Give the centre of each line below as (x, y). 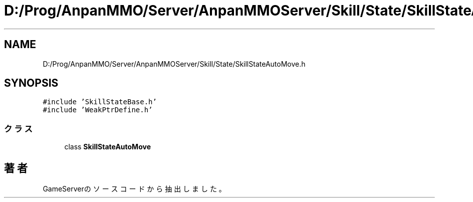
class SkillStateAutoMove (107, 147)
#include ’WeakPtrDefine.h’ (98, 110)
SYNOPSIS (31, 83)
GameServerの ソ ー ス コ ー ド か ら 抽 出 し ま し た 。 (134, 189)
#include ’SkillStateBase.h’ (100, 102)
